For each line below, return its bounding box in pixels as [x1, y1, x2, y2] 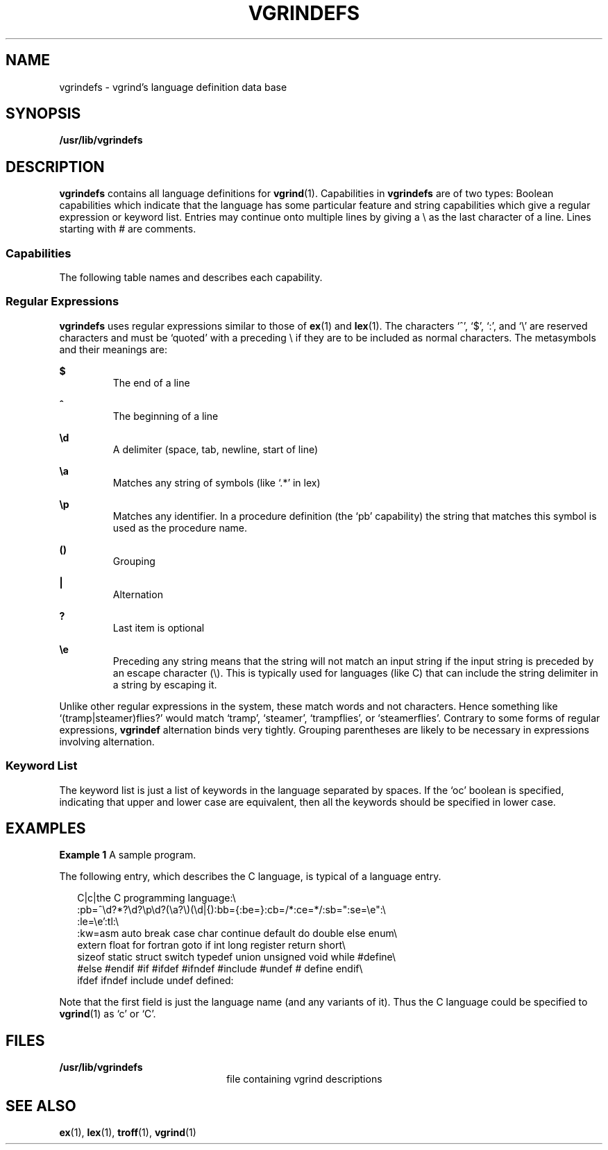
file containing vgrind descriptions [226, 1073, 382, 1085]
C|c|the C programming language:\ [77, 892, 236, 904]
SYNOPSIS [6, 105, 81, 123]
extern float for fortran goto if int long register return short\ [77, 939, 346, 952]
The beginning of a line [112, 409, 219, 422]
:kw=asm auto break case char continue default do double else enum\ [77, 927, 398, 940]
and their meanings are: [59, 343, 168, 355]
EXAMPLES [6, 819, 86, 837]
